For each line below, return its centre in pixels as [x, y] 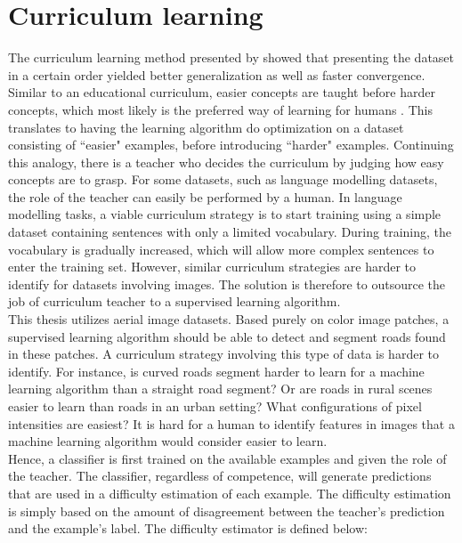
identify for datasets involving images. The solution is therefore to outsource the [227, 284]
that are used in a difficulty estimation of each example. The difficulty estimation [230, 493]
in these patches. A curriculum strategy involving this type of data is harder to [223, 354]
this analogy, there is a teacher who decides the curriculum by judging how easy [226, 162]
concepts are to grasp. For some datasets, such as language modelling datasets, [223, 179]
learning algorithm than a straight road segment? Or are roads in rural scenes [220, 389]
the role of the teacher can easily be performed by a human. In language [205, 196]
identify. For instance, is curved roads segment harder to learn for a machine [216, 371]
